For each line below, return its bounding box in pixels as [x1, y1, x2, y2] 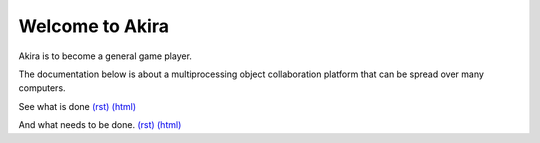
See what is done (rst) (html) [18, 100, 137, 112]
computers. [18, 82, 66, 94]
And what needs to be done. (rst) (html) [18, 119, 182, 131]
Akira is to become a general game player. [18, 50, 192, 62]
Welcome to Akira [18, 15, 170, 37]
